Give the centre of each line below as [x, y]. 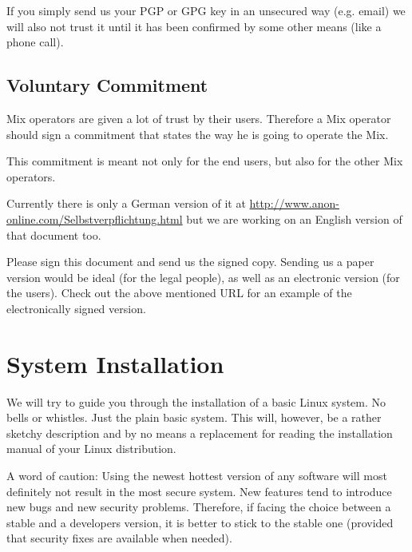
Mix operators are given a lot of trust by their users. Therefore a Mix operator [199, 118]
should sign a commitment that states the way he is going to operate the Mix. [198, 134]
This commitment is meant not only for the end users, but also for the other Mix [205, 161]
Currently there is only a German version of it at [126, 203]
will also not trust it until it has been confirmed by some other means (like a [194, 26]
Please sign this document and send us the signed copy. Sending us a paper [190, 262]
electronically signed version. [76, 308]
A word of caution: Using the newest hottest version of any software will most [197, 476]
